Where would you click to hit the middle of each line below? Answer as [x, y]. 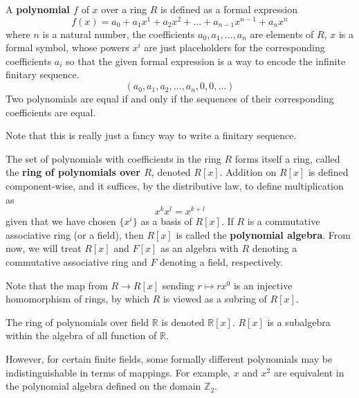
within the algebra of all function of [81, 335]
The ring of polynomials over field [77, 322]
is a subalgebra [299, 322]
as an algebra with [199, 248]
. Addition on [248, 172]
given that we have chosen [61, 221]
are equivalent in [309, 372]
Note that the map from [57, 285]
